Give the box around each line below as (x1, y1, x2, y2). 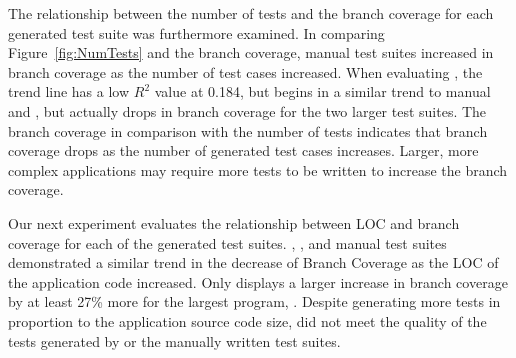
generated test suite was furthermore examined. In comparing (8, 22, 385, 43)
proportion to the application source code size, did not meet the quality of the (8, 310, 487, 331)
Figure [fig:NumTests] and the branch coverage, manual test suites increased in (8, 42, 494, 63)
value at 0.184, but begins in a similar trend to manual (154, 81, 491, 102)
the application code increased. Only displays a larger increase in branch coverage (8, 271, 508, 292)
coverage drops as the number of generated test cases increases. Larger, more (8, 140, 479, 161)
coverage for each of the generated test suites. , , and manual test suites (8, 232, 447, 253)
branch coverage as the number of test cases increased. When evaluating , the (8, 61, 483, 82)
